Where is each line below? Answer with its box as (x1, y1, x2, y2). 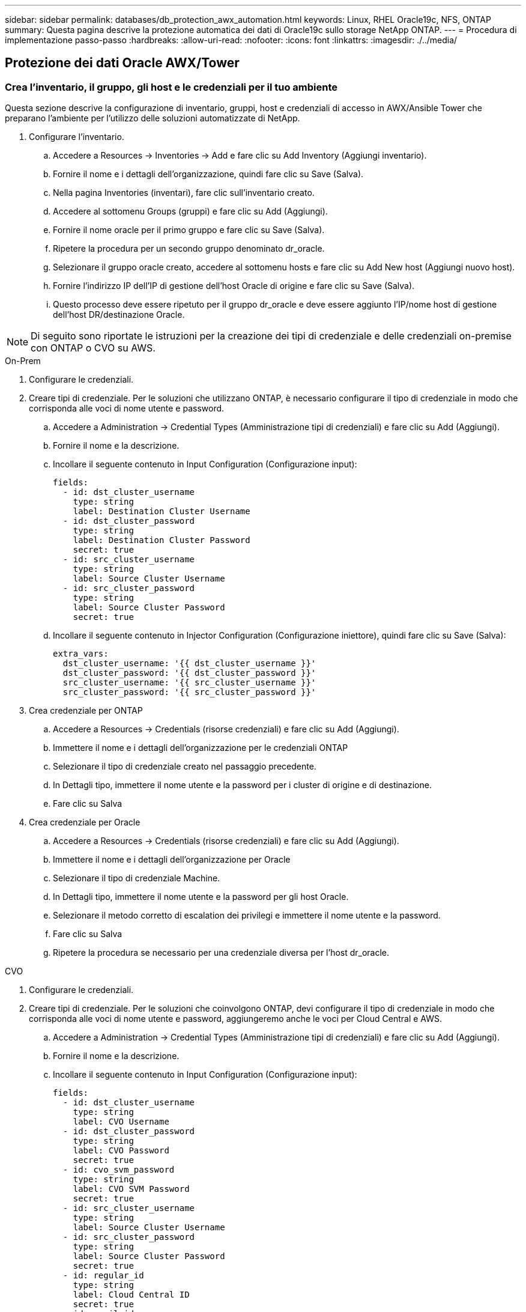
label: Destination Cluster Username (73, 506, 250, 517)
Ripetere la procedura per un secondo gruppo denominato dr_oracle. (53, 243, 325, 254)
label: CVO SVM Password (73, 1184, 190, 1194)
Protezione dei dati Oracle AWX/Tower (5, 55, 240, 71)
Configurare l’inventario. (29, 132, 124, 142)
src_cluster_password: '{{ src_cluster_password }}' (62, 687, 316, 697)
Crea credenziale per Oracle (29, 817, 141, 828)
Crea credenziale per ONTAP (29, 705, 143, 716)
